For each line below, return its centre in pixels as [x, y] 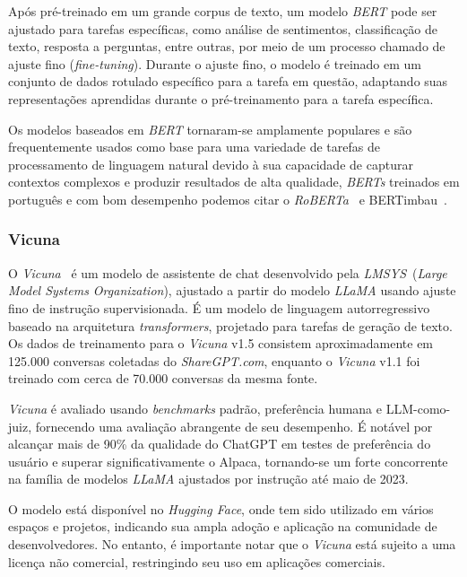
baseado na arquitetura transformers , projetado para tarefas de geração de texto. [230, 325]
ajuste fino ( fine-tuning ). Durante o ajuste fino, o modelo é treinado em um [215, 63]
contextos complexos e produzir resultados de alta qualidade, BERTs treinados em [234, 182]
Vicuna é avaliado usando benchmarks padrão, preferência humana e [195, 408]
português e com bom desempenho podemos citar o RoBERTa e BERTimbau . [228, 199]
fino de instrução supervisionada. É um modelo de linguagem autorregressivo [219, 307]
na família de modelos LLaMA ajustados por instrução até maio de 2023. [208, 479]
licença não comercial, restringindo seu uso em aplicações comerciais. [197, 561]
